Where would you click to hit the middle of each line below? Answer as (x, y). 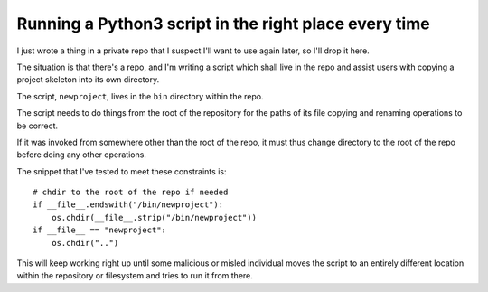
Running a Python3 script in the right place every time (223, 24)
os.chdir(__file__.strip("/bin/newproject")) (154, 217)
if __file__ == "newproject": (100, 230)
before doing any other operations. (81, 155)
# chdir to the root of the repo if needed (131, 193)
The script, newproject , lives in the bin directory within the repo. (140, 96)
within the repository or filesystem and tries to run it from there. (135, 276)
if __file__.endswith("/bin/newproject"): (128, 205)
